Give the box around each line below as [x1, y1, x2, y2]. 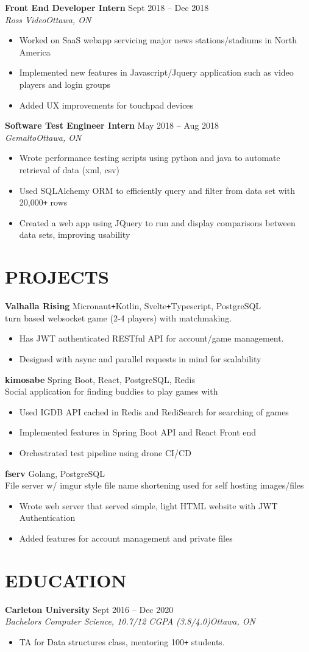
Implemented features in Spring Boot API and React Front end [19, 426, 257, 439]
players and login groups [19, 77, 110, 90]
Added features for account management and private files [19, 531, 233, 544]
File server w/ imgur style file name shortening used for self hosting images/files [5, 479, 304, 492]
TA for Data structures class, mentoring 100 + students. [19, 635, 225, 648]
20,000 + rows [19, 196, 68, 209]
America [19, 45, 51, 58]
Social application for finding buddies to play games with [5, 385, 218, 398]
